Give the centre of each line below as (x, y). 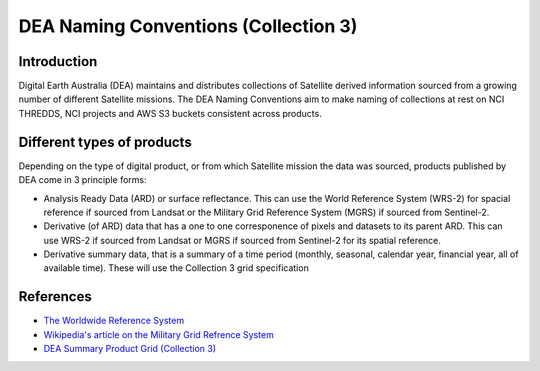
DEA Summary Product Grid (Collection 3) (130, 349)
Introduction (58, 61)
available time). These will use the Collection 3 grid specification (176, 268)
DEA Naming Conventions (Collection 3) (188, 26)
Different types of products (105, 141)
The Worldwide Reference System (114, 321)
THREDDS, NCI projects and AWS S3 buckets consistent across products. (170, 113)
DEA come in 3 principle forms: (82, 180)
